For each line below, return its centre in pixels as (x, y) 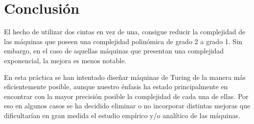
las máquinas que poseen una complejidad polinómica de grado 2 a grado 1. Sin (123, 41)
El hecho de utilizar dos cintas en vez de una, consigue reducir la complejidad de (125, 32)
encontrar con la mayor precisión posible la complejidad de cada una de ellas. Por (126, 96)
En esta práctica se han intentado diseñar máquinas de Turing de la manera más (125, 77)
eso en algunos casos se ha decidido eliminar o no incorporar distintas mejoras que (127, 106)
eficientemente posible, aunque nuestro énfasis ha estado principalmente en (116, 87)
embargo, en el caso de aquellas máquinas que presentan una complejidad (114, 51)
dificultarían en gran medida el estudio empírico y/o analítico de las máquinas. (122, 115)
